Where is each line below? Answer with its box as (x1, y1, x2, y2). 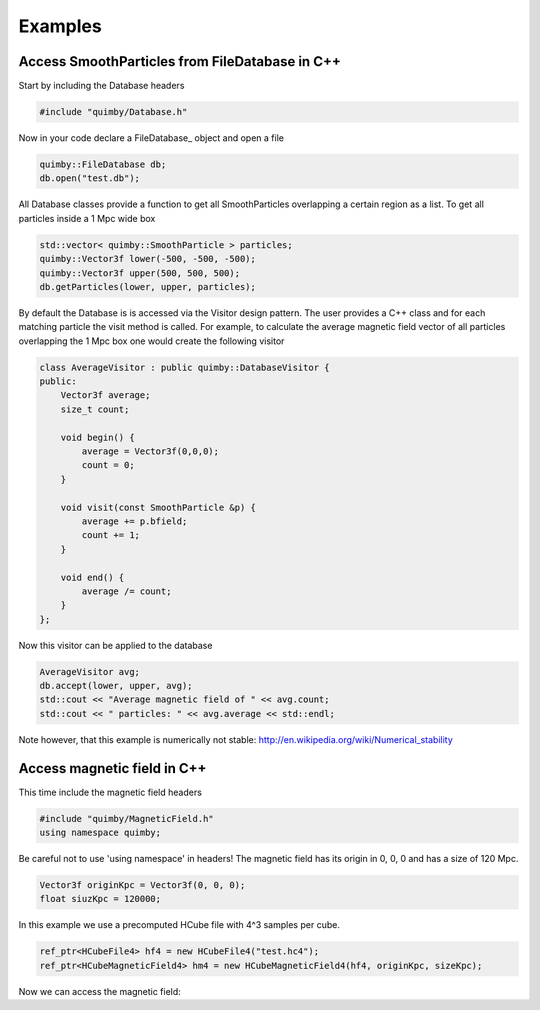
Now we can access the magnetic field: (18, 985, 182, 997)
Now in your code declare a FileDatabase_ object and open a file (18, 132, 285, 144)
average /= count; (81, 585, 172, 597)
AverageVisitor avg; (39, 666, 140, 677)
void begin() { (60, 431, 135, 443)
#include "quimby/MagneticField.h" (39, 813, 214, 824)
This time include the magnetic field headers (18, 786, 202, 798)
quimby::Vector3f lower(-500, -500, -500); (39, 253, 257, 265)
